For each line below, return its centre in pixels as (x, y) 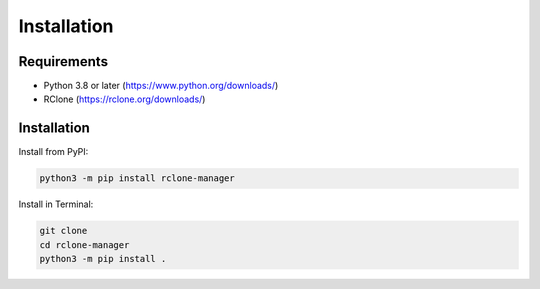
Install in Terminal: (56, 204)
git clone (63, 231)
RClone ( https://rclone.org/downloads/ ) (124, 99)
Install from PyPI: (53, 152)
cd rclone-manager (84, 244)
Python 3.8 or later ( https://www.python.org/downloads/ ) (161, 86)
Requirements (63, 61)
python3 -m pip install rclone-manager (137, 178)
